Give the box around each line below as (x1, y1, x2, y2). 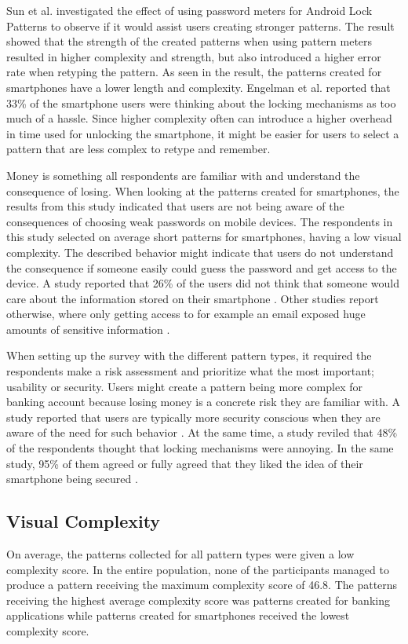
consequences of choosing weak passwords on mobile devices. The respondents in (6, 213, 393, 229)
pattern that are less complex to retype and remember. (6, 141, 271, 157)
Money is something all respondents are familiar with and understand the (6, 166, 360, 183)
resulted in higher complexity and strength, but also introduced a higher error (6, 48, 381, 64)
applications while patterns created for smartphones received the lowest (6, 607, 350, 624)
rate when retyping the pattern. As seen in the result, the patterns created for (6, 64, 382, 80)
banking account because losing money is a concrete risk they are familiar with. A (6, 393, 401, 410)
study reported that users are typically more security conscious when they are (6, 408, 381, 425)
